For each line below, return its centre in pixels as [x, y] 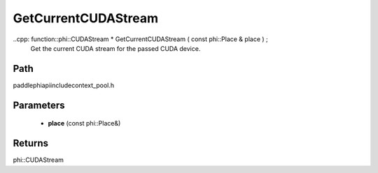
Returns [31, 143]
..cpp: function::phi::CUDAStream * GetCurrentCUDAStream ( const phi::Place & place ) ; [141, 39]
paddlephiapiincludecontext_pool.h [64, 85]
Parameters [39, 105]
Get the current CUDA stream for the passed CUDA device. [115, 48]
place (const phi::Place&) [84, 123]
